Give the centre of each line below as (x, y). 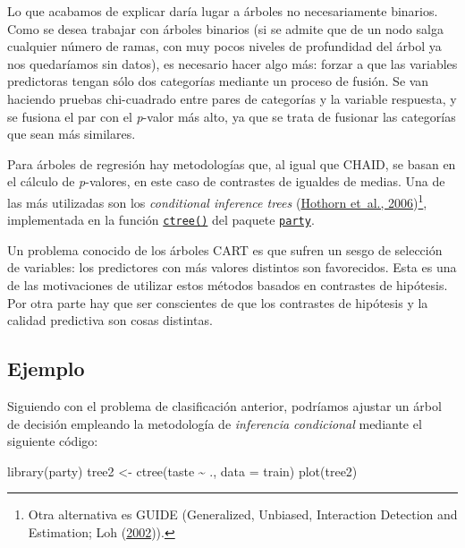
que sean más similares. (72, 134)
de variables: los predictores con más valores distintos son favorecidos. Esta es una (232, 267)
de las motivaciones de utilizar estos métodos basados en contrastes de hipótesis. (228, 285)
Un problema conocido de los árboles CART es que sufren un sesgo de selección (225, 249)
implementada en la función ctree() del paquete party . (161, 220)
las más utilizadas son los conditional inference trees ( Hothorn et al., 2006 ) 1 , (217, 201)
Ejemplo (46, 368)
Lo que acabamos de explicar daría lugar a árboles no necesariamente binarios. (223, 11)
